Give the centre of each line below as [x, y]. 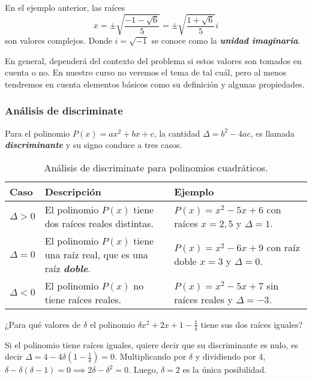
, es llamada [272, 133]
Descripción [73, 191]
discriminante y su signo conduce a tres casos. [94, 145]
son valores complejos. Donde [58, 40]
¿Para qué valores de [43, 324]
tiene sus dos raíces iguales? [252, 324]
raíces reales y [203, 299]
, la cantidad [177, 133]
